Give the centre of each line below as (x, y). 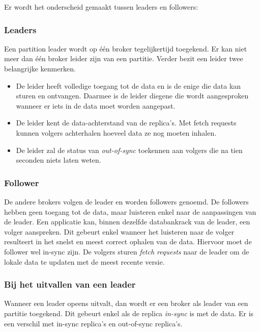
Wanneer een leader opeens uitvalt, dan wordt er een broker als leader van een (126, 303)
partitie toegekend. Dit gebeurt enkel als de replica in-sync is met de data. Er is (129, 313)
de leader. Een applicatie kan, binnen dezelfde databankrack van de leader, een (127, 222)
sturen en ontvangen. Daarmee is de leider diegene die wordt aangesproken (132, 96)
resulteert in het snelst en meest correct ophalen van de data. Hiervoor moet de (128, 241)
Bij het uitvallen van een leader (70, 284)
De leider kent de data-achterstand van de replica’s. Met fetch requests (126, 123)
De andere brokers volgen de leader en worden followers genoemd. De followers (126, 201)
